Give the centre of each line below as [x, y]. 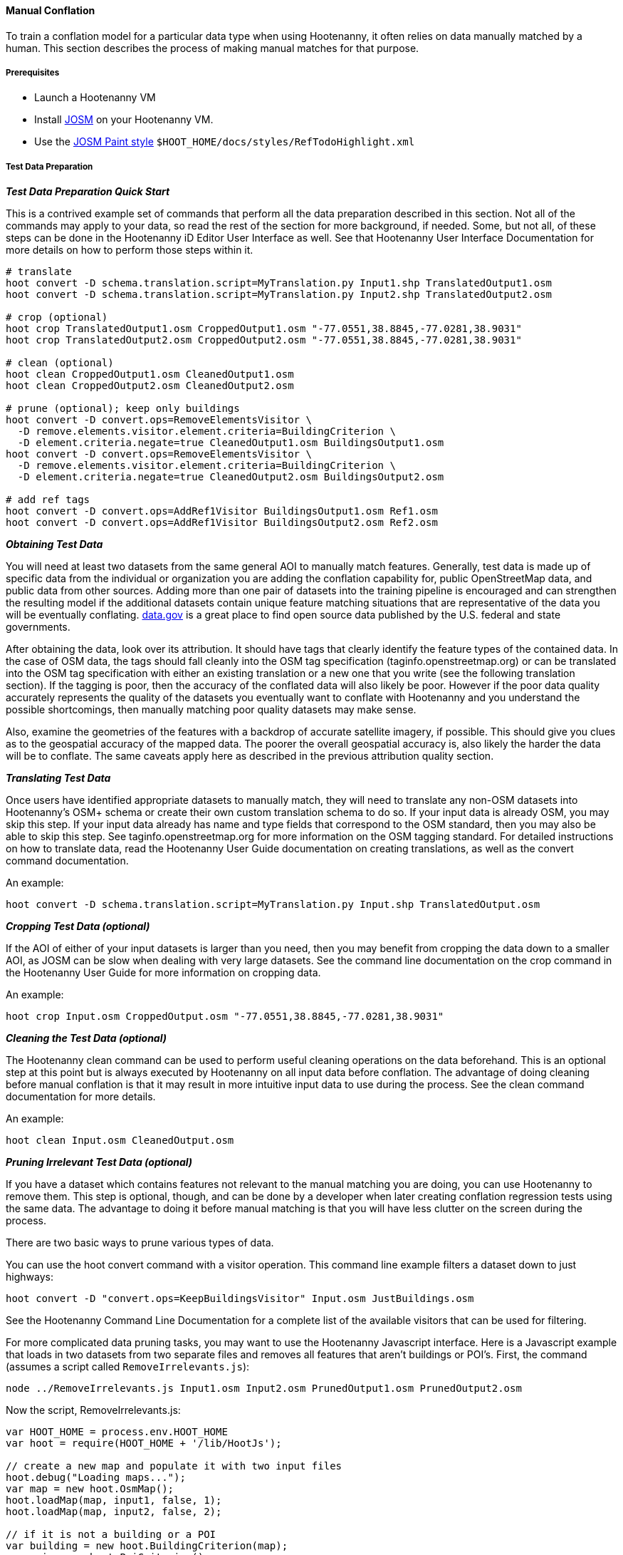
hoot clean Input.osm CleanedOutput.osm [120, 1141]
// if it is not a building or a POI [111, 1535]
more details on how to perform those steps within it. [130, 250]
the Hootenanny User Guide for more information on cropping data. [163, 973]
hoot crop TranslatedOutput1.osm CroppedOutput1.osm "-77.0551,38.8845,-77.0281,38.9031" [264, 329]
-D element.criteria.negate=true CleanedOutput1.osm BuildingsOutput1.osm [231, 443]
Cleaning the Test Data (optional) [86, 1038]
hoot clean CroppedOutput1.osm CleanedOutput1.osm [150, 374]
